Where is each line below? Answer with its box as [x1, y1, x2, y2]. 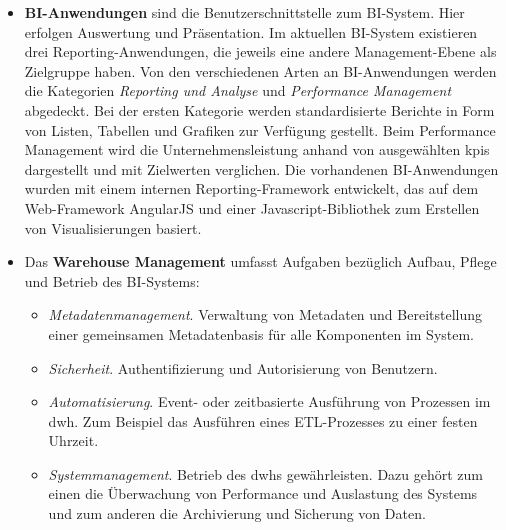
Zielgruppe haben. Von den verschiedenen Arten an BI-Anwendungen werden [24, 60, 497, 81]
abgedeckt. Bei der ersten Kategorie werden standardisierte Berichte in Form [24, 99, 495, 120]
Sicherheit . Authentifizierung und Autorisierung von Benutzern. [48, 357, 438, 378]
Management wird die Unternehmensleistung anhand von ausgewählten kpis [24, 139, 490, 160]
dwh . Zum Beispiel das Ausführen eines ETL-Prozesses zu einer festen [48, 410, 478, 431]
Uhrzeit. [48, 430, 99, 451]
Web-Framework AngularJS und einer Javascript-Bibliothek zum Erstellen [24, 197, 480, 218]
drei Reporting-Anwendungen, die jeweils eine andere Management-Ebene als [24, 41, 497, 62]
